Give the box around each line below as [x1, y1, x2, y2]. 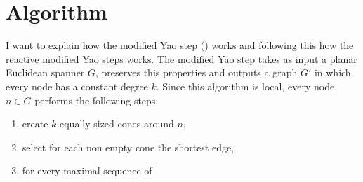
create [22, 116, 48, 131]
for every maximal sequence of [22, 163, 152, 178]
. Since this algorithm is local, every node [156, 78, 335, 93]
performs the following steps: [34, 92, 159, 107]
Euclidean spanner [6, 65, 85, 80]
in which [314, 65, 351, 80]
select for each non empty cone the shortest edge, [22, 139, 235, 154]
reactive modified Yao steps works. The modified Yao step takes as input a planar [6, 51, 357, 66]
